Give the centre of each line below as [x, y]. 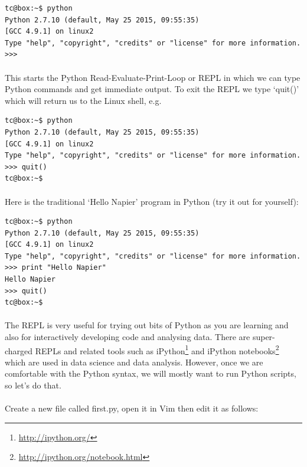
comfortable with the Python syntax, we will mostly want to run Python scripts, [151, 373]
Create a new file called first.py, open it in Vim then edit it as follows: [132, 408]
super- [264, 337]
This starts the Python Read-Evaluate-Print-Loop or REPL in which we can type [153, 77]
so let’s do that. [33, 385]
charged [19, 350]
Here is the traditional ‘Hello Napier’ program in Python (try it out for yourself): [152, 201]
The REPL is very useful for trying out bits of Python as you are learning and [147, 325]
